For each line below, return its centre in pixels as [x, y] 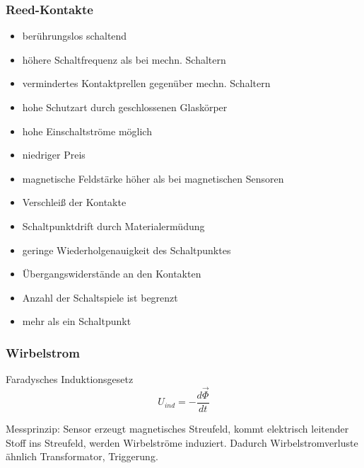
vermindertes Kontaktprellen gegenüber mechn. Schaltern [146, 83]
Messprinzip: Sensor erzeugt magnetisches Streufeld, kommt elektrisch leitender [177, 429]
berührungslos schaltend [75, 36]
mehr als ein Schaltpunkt [77, 321]
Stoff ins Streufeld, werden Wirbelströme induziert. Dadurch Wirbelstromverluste [182, 442]
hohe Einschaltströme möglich [87, 131]
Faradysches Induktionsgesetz [70, 379]
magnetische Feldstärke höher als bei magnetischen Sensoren [153, 178]
